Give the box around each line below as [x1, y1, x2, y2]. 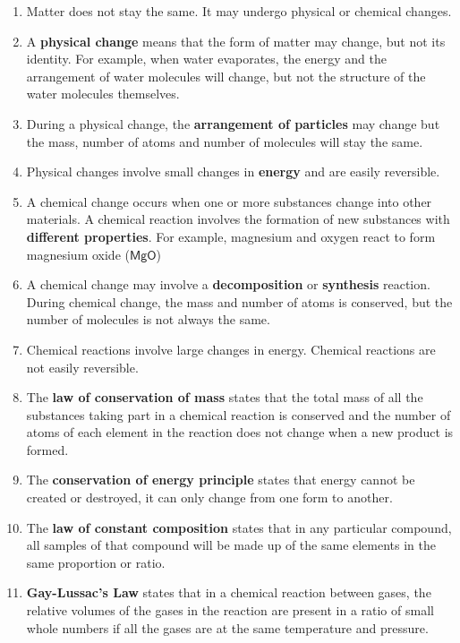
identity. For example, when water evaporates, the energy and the [26, 49, 387, 68]
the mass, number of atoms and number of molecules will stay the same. [26, 132, 423, 150]
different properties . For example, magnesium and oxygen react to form [26, 227, 436, 245]
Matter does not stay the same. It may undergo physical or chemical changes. [26, 2, 452, 20]
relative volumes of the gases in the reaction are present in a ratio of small [26, 601, 434, 620]
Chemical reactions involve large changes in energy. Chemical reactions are [26, 339, 436, 358]
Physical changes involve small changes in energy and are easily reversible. [26, 162, 440, 181]
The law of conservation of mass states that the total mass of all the [26, 388, 423, 407]
